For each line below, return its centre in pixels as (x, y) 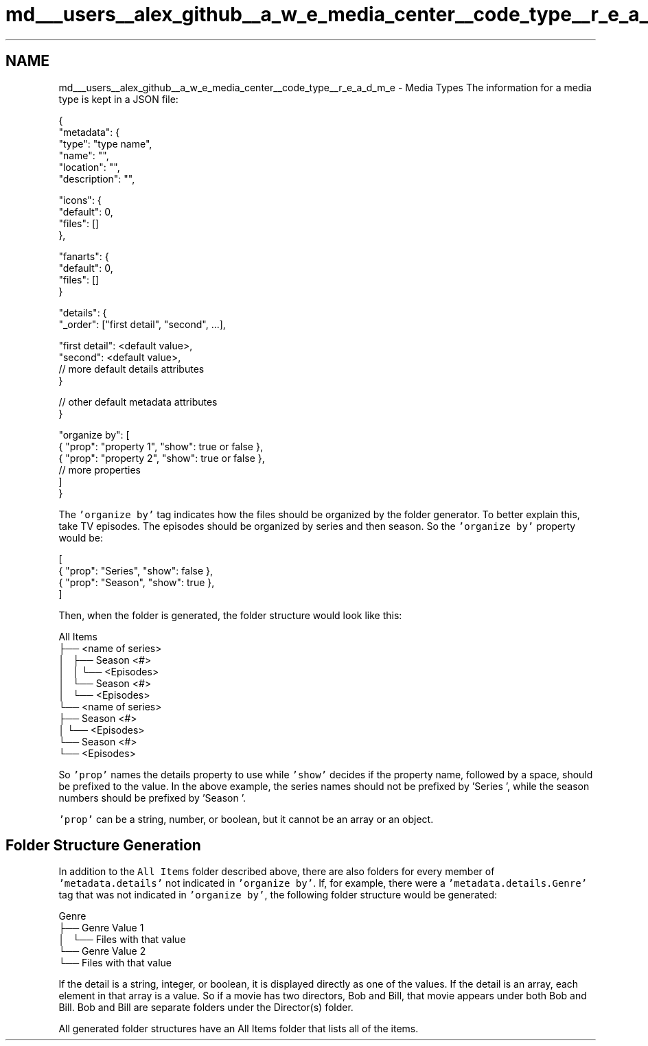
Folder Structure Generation (103, 846)
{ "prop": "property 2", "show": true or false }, (162, 458)
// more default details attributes (131, 369)
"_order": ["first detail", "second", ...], (142, 324)
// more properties (100, 469)
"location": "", (89, 167)
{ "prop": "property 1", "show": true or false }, (161, 446)
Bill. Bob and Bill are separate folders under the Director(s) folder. (206, 1008)
